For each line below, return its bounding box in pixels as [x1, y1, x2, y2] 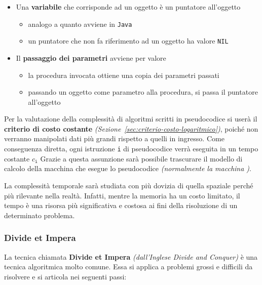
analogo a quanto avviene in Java [28, 18, 132, 29]
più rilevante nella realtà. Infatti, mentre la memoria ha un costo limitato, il [4, 190, 240, 200]
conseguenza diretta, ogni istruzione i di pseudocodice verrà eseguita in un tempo [4, 143, 258, 154]
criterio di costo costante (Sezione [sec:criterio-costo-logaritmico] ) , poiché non [4, 123, 258, 134]
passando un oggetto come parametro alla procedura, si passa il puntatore [28, 87, 258, 97]
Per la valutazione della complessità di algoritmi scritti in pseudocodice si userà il [4, 113, 257, 124]
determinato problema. [4, 210, 75, 220]
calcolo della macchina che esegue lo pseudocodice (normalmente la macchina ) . [4, 163, 252, 174]
